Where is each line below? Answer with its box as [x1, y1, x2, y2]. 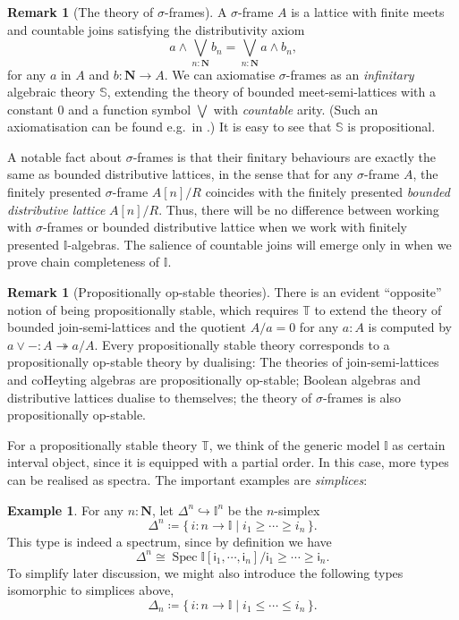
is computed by [368, 318, 452, 336]
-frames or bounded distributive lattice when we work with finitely [42, 217, 408, 236]
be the [227, 500, 263, 519]
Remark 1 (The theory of [7, 3, 154, 21]
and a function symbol [68, 99, 191, 118]
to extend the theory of [314, 300, 442, 318]
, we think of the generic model [208, 435, 380, 454]
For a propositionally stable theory [7, 435, 198, 454]
